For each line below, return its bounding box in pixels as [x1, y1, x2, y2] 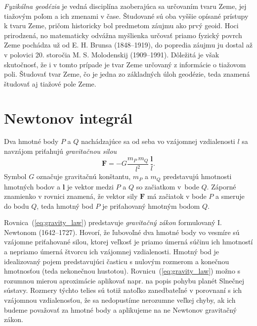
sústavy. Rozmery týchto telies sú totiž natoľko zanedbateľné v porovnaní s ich [4, 285, 242, 295]
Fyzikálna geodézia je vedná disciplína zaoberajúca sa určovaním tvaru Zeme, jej [4, 1, 247, 11]
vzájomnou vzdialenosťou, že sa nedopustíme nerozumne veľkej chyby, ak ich [4, 295, 236, 305]
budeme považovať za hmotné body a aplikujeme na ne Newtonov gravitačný [4, 304, 237, 315]
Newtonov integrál [4, 107, 132, 128]
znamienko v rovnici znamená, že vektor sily [4, 191, 138, 201]
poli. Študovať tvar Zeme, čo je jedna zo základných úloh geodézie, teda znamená [4, 69, 250, 79]
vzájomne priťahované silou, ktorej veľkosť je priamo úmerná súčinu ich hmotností [4, 236, 253, 247]
